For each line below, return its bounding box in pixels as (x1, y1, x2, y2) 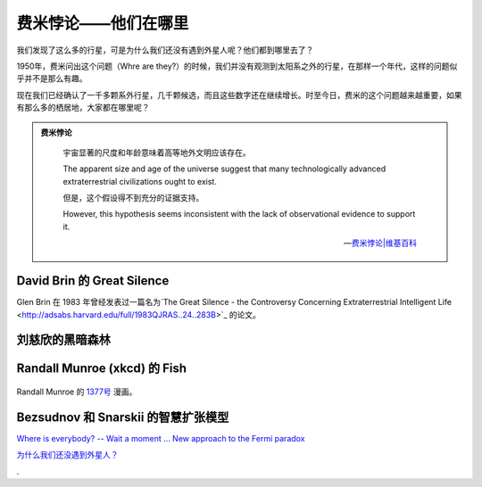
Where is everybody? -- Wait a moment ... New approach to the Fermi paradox (16, 433, 305, 443)
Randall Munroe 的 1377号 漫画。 (16, 386, 137, 397)
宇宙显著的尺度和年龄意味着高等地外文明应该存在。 (62, 147, 251, 158)
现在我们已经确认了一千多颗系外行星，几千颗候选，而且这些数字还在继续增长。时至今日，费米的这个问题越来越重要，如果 (16, 89, 462, 100)
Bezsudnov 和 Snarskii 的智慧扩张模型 (16, 409, 229, 425)
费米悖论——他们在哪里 (16, 13, 189, 33)
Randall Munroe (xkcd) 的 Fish (16, 361, 187, 376)
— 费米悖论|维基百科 (344, 237, 417, 249)
